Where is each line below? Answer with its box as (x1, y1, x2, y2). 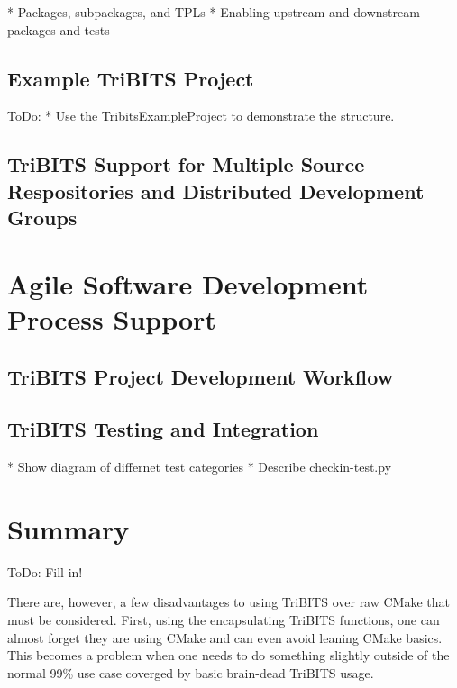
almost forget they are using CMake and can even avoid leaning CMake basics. (7, 628, 443, 647)
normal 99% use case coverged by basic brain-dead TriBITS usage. (7, 663, 374, 682)
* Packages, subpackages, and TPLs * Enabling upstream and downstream (7, 3, 420, 21)
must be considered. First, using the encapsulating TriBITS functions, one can (7, 611, 440, 629)
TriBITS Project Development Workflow (7, 362, 394, 390)
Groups (7, 204, 78, 231)
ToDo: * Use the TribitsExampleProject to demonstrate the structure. (7, 106, 395, 125)
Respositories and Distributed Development (7, 177, 425, 204)
